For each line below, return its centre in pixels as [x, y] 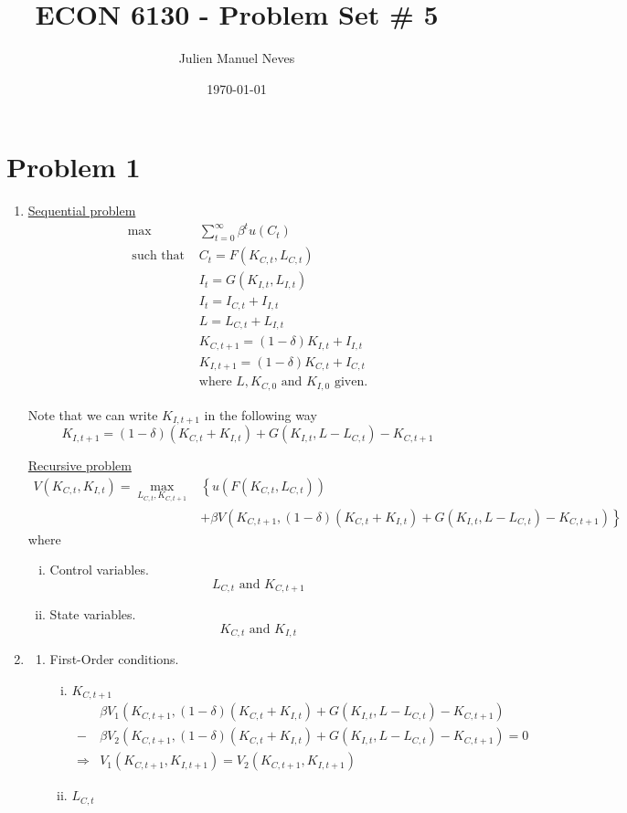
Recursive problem [80, 465]
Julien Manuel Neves [237, 58]
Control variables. [99, 570]
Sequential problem [82, 211]
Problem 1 [74, 167]
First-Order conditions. [114, 659]
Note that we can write [93, 414]
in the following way [260, 414]
